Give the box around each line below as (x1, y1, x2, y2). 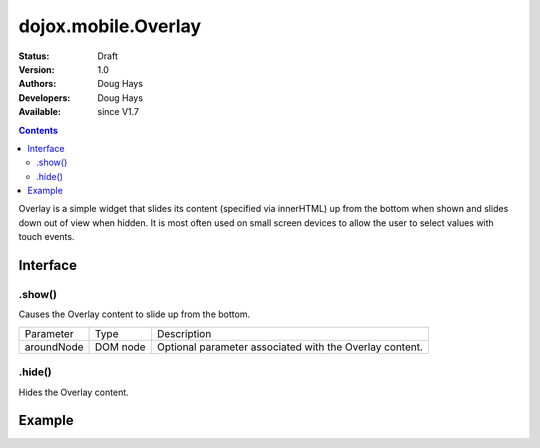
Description (156, 326, 212, 340)
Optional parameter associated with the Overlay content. (156, 340, 424, 354)
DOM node (95, 340, 146, 354)
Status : (18, 50, 50, 62)
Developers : (18, 91, 71, 104)
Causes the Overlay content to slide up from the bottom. (18, 308, 250, 320)
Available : (18, 106, 62, 118)
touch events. (18, 231, 75, 243)
